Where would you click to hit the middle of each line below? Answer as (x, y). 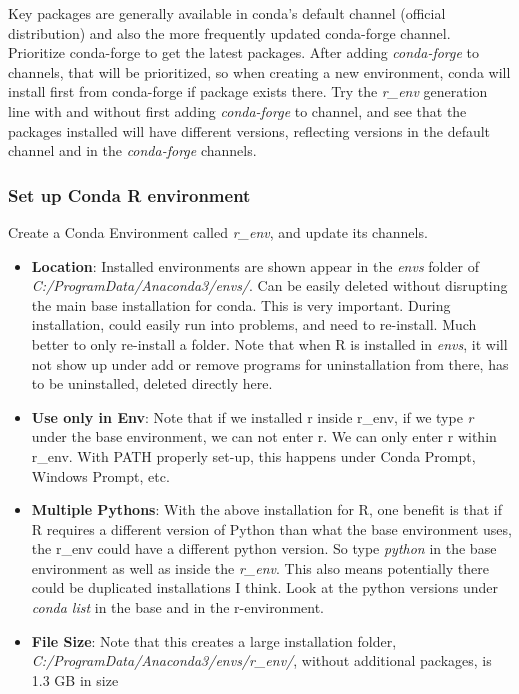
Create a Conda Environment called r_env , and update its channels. (218, 231)
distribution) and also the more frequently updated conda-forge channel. (229, 32)
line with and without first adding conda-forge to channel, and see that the (237, 110)
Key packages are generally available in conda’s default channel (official (227, 13)
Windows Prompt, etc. (100, 475)
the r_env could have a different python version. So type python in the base (264, 548)
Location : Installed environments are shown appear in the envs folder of (255, 265)
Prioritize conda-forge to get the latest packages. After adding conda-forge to (244, 52)
